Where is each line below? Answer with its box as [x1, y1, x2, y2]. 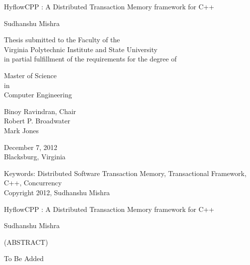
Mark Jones [4, 125, 39, 135]
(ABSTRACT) [4, 236, 48, 247]
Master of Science [4, 70, 57, 80]
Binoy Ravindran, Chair [4, 106, 76, 116]
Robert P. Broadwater [4, 116, 71, 126]
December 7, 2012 [4, 142, 57, 152]
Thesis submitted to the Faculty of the [4, 34, 120, 45]
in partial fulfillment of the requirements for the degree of [4, 54, 177, 64]
